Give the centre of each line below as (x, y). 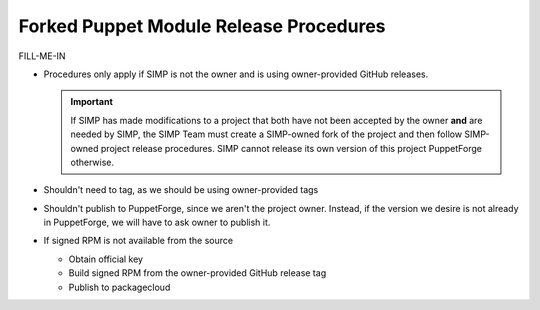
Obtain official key (106, 259)
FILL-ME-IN (42, 56)
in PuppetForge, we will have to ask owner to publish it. (157, 222)
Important (92, 102)
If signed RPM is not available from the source (138, 241)
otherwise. (92, 162)
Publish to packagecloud (119, 287)
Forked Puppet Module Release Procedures (202, 26)
